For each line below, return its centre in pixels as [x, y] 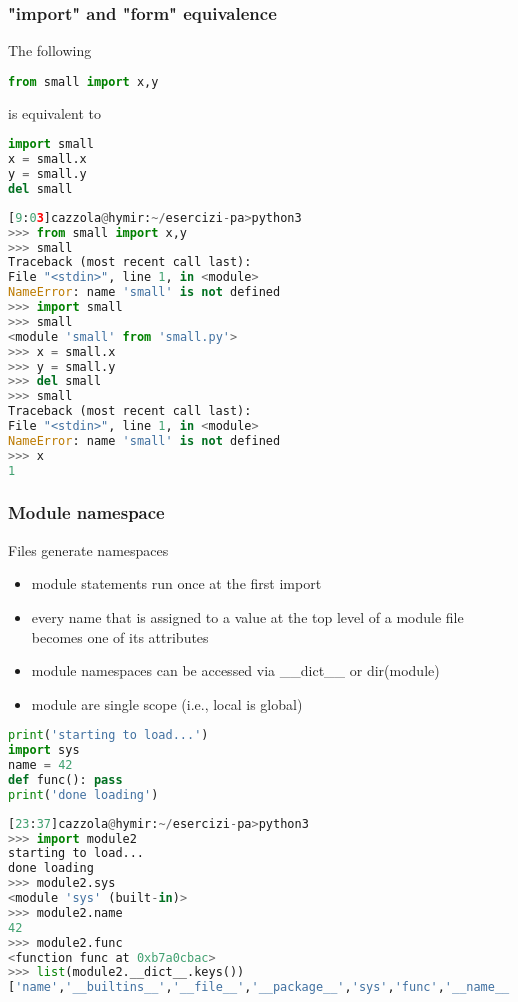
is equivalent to [55, 112]
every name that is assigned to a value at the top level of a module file [247, 616]
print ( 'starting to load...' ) [108, 735]
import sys [44, 750]
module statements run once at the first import [176, 583]
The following [50, 50]
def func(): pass [65, 779]
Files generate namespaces [88, 549]
